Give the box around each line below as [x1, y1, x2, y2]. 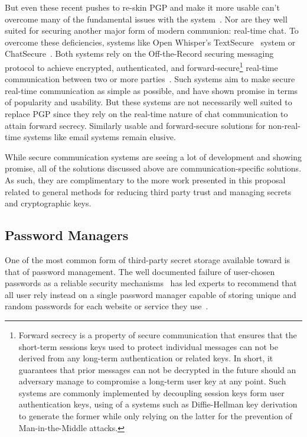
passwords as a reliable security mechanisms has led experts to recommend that [5, 277, 297, 289]
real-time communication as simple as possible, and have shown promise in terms [5, 84, 298, 96]
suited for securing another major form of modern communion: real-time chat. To [5, 24, 299, 37]
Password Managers [5, 226, 129, 244]
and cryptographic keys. [5, 197, 92, 209]
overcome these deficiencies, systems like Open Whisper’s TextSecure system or [5, 35, 296, 48]
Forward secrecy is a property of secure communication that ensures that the [18, 328, 297, 341]
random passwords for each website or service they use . [5, 300, 208, 312]
